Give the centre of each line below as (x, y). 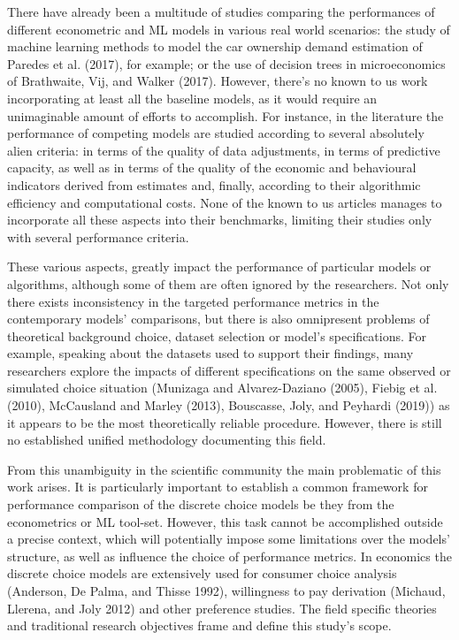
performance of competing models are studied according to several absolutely (216, 133)
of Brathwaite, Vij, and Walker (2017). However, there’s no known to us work (218, 81)
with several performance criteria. (98, 236)
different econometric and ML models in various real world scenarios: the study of (229, 29)
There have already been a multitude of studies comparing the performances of (221, 11)
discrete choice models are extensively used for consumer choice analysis (202, 573)
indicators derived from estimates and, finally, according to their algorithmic (214, 184)
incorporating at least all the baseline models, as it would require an (192, 98)
